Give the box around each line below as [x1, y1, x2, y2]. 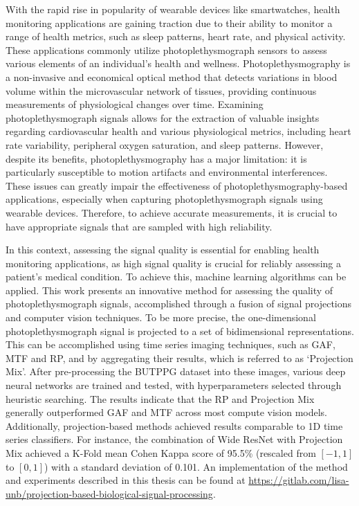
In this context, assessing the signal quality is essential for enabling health [6, 242, 320, 257]
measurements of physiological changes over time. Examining [6, 97, 264, 111]
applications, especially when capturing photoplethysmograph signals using [6, 192, 323, 206]
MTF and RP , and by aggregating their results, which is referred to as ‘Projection [6, 350, 353, 365]
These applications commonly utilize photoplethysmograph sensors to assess [6, 42, 327, 57]
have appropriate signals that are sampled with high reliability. [6, 219, 273, 233]
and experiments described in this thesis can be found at [6, 473, 246, 487]
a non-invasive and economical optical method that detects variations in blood [6, 69, 338, 84]
